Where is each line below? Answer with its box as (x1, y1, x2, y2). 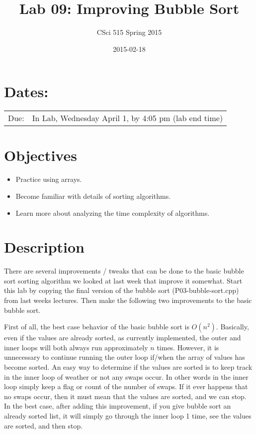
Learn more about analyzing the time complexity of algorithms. (15, 207, 210, 218)
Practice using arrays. (15, 174, 82, 184)
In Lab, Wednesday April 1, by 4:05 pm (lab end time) (32, 112, 223, 124)
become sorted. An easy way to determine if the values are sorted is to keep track (4, 362, 253, 372)
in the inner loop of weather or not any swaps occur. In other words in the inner (4, 371, 249, 382)
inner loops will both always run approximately (4, 342, 148, 352)
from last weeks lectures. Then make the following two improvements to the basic (4, 295, 252, 305)
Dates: (4, 81, 49, 102)
